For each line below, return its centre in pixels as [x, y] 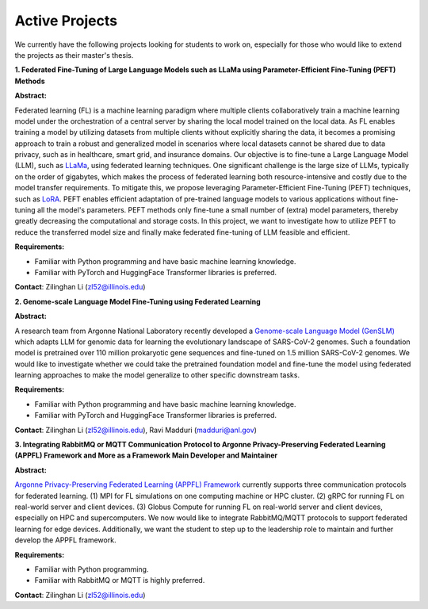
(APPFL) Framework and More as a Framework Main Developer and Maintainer [146, 455]
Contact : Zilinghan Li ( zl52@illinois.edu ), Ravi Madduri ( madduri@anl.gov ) [136, 430]
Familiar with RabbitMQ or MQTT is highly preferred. [120, 580]
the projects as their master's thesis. [74, 55]
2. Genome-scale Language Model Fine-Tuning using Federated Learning [138, 301]
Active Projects [66, 21]
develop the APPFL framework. [65, 540]
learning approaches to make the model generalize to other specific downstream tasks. [157, 375]
